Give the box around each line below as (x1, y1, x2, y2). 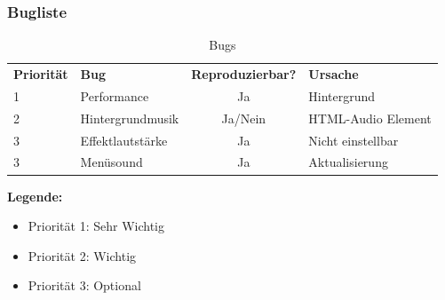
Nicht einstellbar (308, 130, 399, 149)
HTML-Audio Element (308, 108, 432, 127)
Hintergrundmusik (80, 108, 179, 127)
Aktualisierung (308, 153, 388, 171)
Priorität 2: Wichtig (28, 246, 137, 264)
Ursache (308, 65, 359, 83)
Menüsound (80, 153, 143, 171)
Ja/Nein (221, 108, 266, 127)
